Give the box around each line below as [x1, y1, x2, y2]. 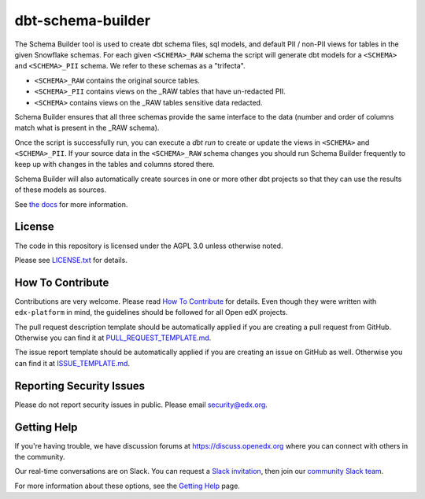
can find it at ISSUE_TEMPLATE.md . [14, 358, 130, 368]
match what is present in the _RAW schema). [14, 123, 160, 133]
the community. [14, 452, 65, 461]
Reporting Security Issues [14, 379, 146, 393]
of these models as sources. [14, 185, 107, 194]
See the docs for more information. [14, 199, 128, 209]
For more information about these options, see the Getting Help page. [14, 481, 240, 490]
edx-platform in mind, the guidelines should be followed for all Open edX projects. [14, 308, 288, 317]
